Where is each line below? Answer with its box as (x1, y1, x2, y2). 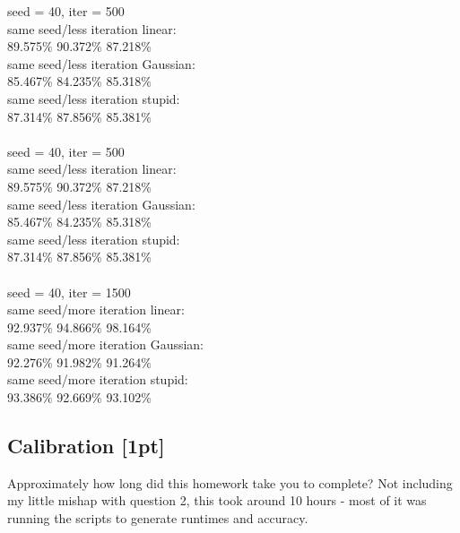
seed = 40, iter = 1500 (7, 282, 131, 301)
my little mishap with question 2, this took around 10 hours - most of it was (7, 491, 427, 510)
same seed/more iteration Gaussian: (7, 335, 204, 354)
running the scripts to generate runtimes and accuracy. (7, 509, 308, 528)
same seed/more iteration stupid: (7, 370, 188, 389)
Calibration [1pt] (7, 432, 165, 460)
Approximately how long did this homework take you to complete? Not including (7, 473, 453, 492)
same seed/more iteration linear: (7, 300, 185, 319)
